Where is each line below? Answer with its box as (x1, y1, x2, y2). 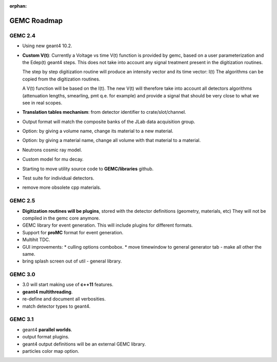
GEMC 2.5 (9, 197, 35, 205)
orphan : (9, 3, 27, 9)
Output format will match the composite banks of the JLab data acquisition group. (22, 118, 195, 125)
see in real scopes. (22, 99, 63, 106)
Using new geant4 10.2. (22, 43, 72, 49)
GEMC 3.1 (9, 316, 34, 323)
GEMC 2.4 (9, 32, 36, 39)
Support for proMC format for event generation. (22, 229, 124, 235)
